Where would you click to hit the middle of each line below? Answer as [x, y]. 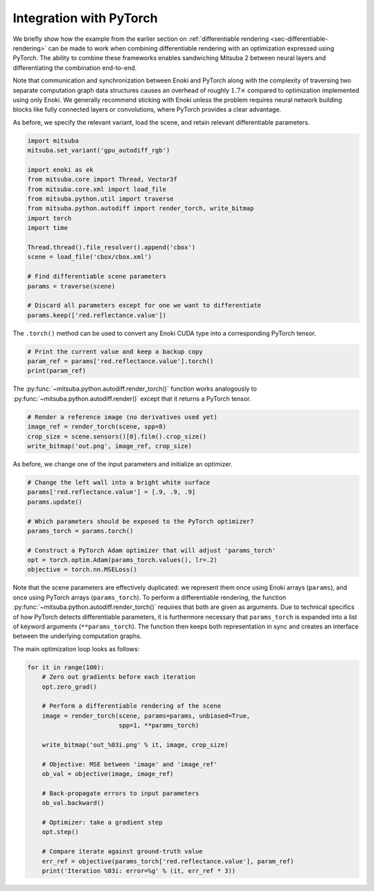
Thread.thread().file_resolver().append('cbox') [112, 247]
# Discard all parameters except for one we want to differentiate [144, 306]
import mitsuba [53, 141]
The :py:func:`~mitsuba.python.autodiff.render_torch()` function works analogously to [135, 389]
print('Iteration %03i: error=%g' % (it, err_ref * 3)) [139, 871]
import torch [50, 218]
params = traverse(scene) [71, 286]
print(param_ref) [57, 371]
